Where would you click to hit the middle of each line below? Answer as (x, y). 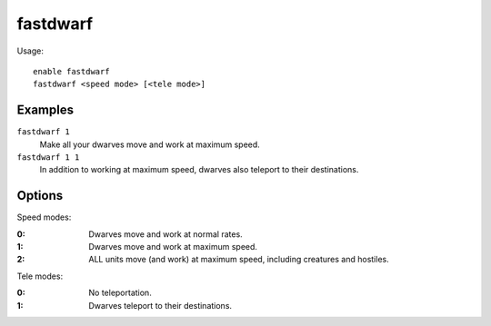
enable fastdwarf (71, 71)
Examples (45, 110)
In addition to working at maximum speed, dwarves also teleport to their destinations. (199, 170)
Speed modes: (44, 217)
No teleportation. (120, 293)
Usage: (30, 51)
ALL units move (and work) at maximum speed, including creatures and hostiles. (239, 260)
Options (40, 196)
